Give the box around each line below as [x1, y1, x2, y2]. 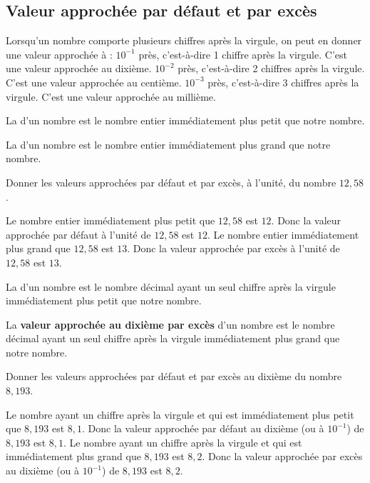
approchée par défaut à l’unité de [6, 226, 151, 241]
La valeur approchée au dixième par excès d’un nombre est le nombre [6, 317, 335, 332]
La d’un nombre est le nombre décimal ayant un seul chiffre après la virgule [6, 279, 336, 294]
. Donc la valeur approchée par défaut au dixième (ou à [82, 421, 324, 436]
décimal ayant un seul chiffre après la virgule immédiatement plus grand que [6, 331, 340, 346]
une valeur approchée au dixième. [6, 61, 152, 76]
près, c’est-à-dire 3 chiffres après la [207, 74, 359, 89]
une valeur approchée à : [6, 46, 113, 61]
